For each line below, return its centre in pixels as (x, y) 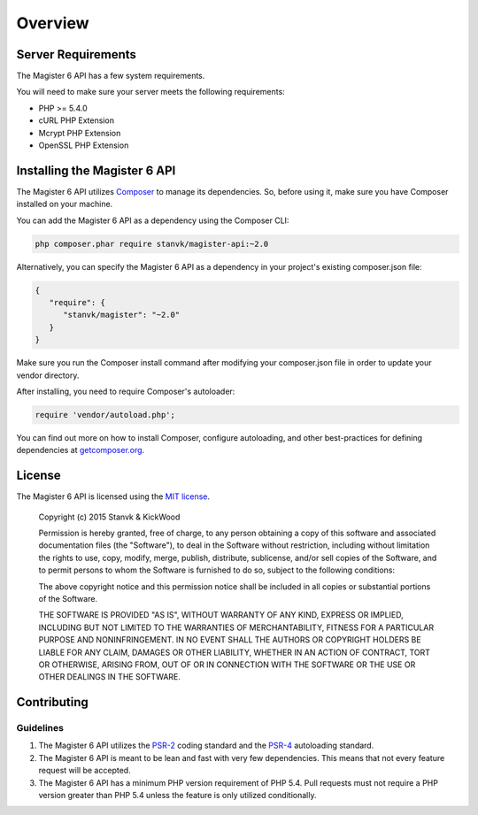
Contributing (52, 702)
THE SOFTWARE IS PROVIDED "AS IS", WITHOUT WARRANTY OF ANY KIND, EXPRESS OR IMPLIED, (221, 615)
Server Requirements (77, 54)
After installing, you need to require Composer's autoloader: (126, 391)
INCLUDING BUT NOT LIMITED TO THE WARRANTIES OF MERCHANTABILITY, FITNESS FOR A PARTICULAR (236, 627)
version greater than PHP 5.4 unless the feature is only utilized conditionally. (177, 796)
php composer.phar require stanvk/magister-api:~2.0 (152, 244)
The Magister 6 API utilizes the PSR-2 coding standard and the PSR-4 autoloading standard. (206, 746)
